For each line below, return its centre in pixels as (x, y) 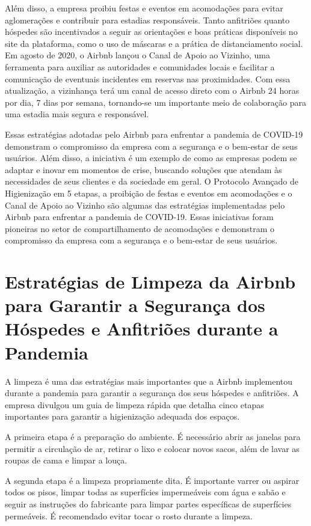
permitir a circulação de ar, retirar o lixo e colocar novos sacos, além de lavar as (152, 448)
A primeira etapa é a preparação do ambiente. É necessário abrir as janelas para (153, 436)
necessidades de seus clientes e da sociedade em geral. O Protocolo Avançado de (152, 181)
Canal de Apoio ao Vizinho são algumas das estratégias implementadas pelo (145, 205)
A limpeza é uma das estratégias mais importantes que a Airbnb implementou (149, 381)
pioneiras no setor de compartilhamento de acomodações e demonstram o (140, 228)
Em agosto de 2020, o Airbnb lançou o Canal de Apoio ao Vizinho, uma (137, 55)
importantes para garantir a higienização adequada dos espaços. (122, 416)
